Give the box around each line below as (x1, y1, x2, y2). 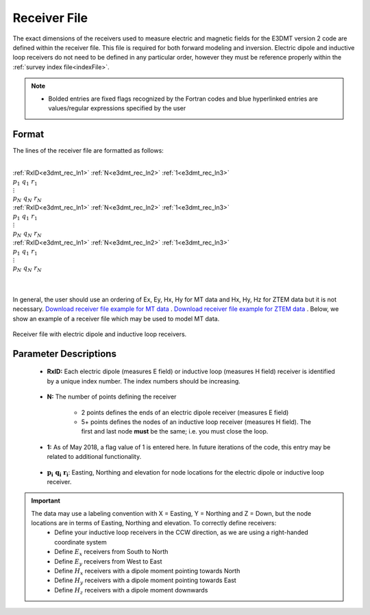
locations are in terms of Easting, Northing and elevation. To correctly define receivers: (31, 519, 277, 527)
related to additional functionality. (47, 453, 142, 461)
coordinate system (54, 538, 107, 546)
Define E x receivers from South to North (54, 548, 169, 557)
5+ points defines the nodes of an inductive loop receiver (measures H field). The (81, 418, 312, 426)
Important (31, 497, 61, 505)
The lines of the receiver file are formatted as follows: (12, 146, 164, 154)
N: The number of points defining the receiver (47, 392, 177, 401)
